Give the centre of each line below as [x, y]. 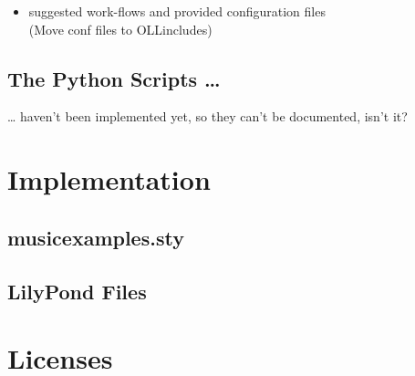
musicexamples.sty [96, 237]
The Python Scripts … [114, 78]
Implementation [109, 179]
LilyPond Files [77, 291]
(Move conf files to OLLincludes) [120, 29]
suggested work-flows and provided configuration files [177, 11]
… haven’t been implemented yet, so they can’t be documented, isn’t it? [207, 116]
